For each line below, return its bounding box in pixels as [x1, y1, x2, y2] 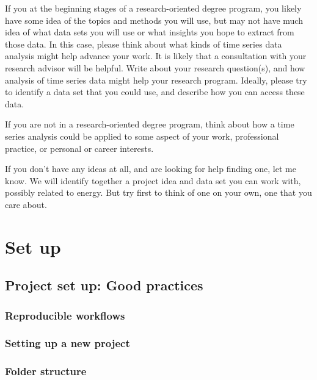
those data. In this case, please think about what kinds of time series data [5, 37, 282, 50]
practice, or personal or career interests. [5, 142, 154, 154]
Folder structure [5, 364, 87, 379]
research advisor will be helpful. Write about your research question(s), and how [5, 61, 305, 74]
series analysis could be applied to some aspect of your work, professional [5, 129, 279, 142]
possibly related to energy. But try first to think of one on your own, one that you [5, 186, 312, 199]
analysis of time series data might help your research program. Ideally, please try [5, 73, 307, 86]
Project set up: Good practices [5, 276, 203, 295]
